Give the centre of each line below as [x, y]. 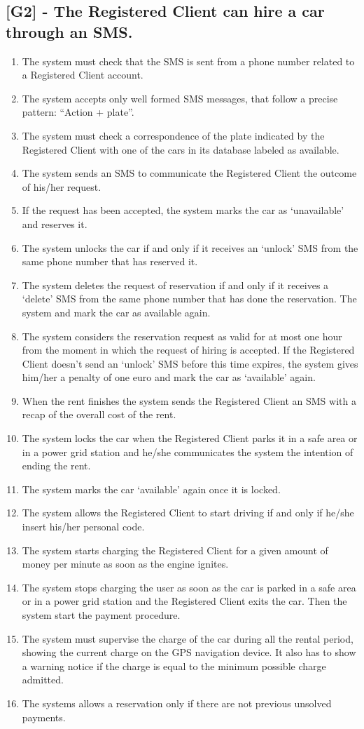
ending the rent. [56, 466]
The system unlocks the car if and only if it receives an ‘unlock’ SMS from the [190, 247]
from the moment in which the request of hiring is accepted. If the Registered [188, 350]
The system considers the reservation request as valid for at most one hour [182, 336]
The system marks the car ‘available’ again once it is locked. [151, 489]
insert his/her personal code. [83, 527]
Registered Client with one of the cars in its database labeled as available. [181, 149]
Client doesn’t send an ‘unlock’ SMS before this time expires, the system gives [190, 363]
